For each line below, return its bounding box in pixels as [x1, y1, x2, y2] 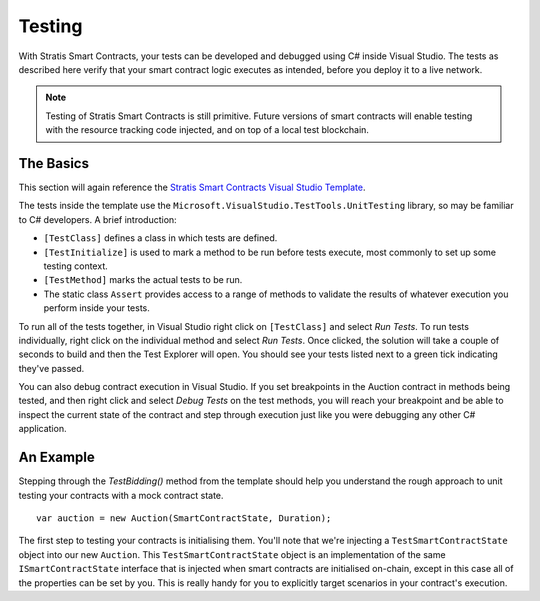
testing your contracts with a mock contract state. [18, 489, 224, 501]
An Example [18, 449, 95, 466]
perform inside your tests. [43, 302, 150, 314]
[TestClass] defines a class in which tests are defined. [43, 232, 278, 244]
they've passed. [18, 362, 85, 374]
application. [18, 423, 67, 435]
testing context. [43, 260, 109, 272]
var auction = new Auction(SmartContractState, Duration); [36, 512, 332, 524]
